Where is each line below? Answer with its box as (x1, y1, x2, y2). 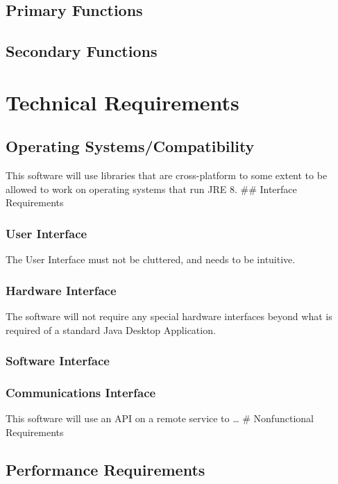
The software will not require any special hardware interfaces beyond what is (6, 308, 332, 323)
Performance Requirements (6, 458, 205, 480)
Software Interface (6, 352, 110, 369)
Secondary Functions (6, 40, 158, 62)
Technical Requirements (6, 87, 239, 116)
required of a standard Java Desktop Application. (6, 322, 216, 337)
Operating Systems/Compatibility (6, 135, 255, 157)
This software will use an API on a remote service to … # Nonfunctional (6, 411, 314, 426)
